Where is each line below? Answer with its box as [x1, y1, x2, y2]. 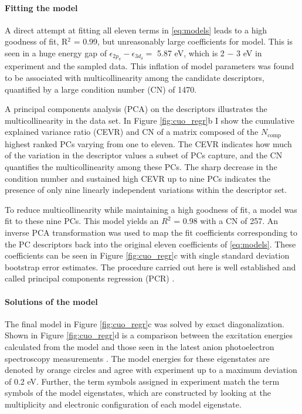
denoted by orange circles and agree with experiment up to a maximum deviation [5, 364, 297, 376]
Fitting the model [5, 1, 78, 13]
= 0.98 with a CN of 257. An [174, 215, 278, 227]
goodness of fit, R [5, 35, 68, 47]
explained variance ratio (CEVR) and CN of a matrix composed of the [5, 125, 259, 138]
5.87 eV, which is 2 [157, 46, 225, 59]
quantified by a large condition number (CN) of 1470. [5, 83, 197, 95]
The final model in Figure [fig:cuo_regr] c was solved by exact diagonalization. [5, 317, 284, 330]
